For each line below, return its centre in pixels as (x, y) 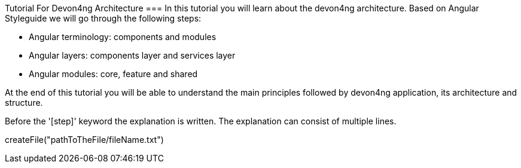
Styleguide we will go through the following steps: (103, 18)
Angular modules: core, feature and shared (113, 74)
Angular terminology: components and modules (123, 37)
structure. (24, 103)
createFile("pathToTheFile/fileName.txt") (84, 140)
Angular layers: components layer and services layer (132, 55)
